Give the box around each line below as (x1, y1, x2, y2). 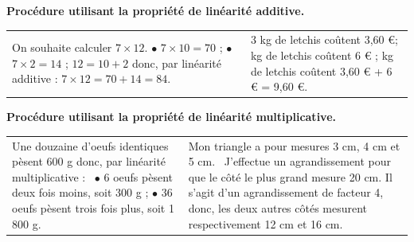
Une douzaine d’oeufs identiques (12, 137, 169, 154)
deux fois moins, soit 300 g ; (12, 184, 149, 201)
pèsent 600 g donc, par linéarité (12, 153, 166, 170)
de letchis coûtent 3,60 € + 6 (250, 62, 393, 79)
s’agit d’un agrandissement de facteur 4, (188, 184, 384, 201)
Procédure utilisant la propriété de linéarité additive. (6, 2, 305, 18)
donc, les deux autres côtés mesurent (188, 199, 368, 216)
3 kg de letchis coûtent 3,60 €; (250, 31, 398, 48)
